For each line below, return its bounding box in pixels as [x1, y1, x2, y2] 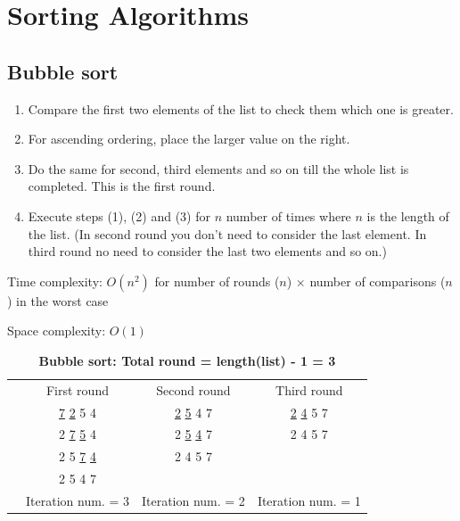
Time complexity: [7, 271, 103, 290]
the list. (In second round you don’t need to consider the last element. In [28, 224, 427, 243]
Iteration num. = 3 [26, 491, 129, 509]
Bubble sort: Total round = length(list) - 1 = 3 [38, 351, 336, 369]
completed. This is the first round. [28, 177, 216, 195]
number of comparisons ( [309, 271, 446, 290]
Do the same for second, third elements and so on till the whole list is [28, 159, 409, 178]
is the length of [366, 206, 449, 225]
